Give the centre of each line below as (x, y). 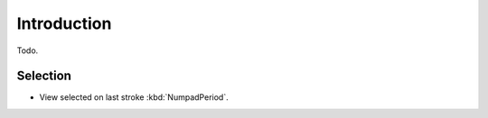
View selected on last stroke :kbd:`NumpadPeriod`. (134, 97)
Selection (44, 76)
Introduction (64, 23)
